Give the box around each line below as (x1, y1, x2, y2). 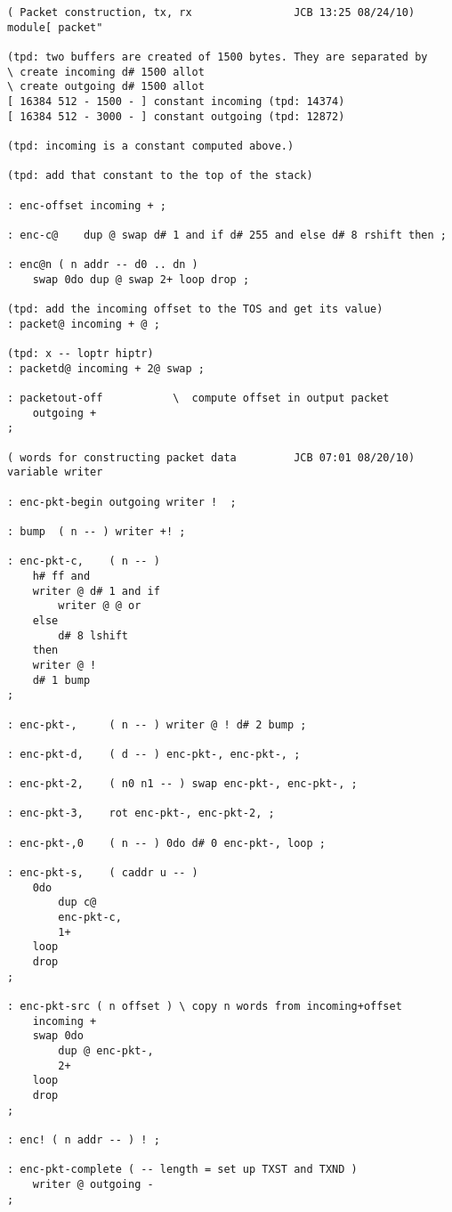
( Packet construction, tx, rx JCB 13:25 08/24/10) (7, 6, 416, 19)
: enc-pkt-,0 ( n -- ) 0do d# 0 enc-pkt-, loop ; (7, 836, 326, 850)
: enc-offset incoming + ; (7, 199, 166, 212)
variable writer (7, 466, 103, 479)
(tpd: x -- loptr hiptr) (7, 347, 154, 361)
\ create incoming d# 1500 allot (7, 65, 205, 78)
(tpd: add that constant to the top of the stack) (7, 169, 313, 183)
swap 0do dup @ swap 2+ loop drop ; (32, 272, 250, 286)
